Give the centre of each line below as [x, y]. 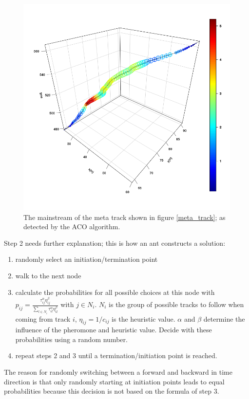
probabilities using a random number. [71, 339]
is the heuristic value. [144, 318]
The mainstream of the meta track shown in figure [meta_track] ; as [124, 217]
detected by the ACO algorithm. [72, 227]
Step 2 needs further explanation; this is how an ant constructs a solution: [115, 243]
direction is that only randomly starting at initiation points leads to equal [114, 381]
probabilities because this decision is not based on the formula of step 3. [112, 391]
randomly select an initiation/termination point [86, 259]
